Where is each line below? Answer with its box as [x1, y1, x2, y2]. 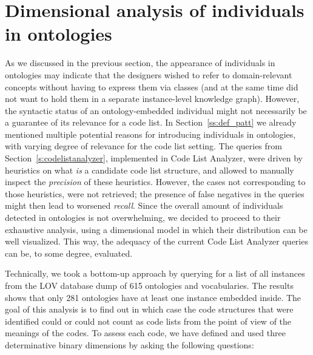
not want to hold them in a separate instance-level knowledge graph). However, [5, 92, 300, 105]
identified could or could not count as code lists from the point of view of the [5, 314, 292, 327]
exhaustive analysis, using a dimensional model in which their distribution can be [5, 223, 308, 235]
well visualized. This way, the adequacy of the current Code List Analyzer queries [5, 235, 308, 248]
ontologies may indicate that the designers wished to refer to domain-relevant [5, 68, 292, 81]
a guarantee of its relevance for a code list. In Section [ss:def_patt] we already [5, 116, 297, 129]
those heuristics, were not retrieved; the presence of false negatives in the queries [5, 187, 305, 200]
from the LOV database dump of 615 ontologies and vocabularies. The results [5, 279, 294, 291]
